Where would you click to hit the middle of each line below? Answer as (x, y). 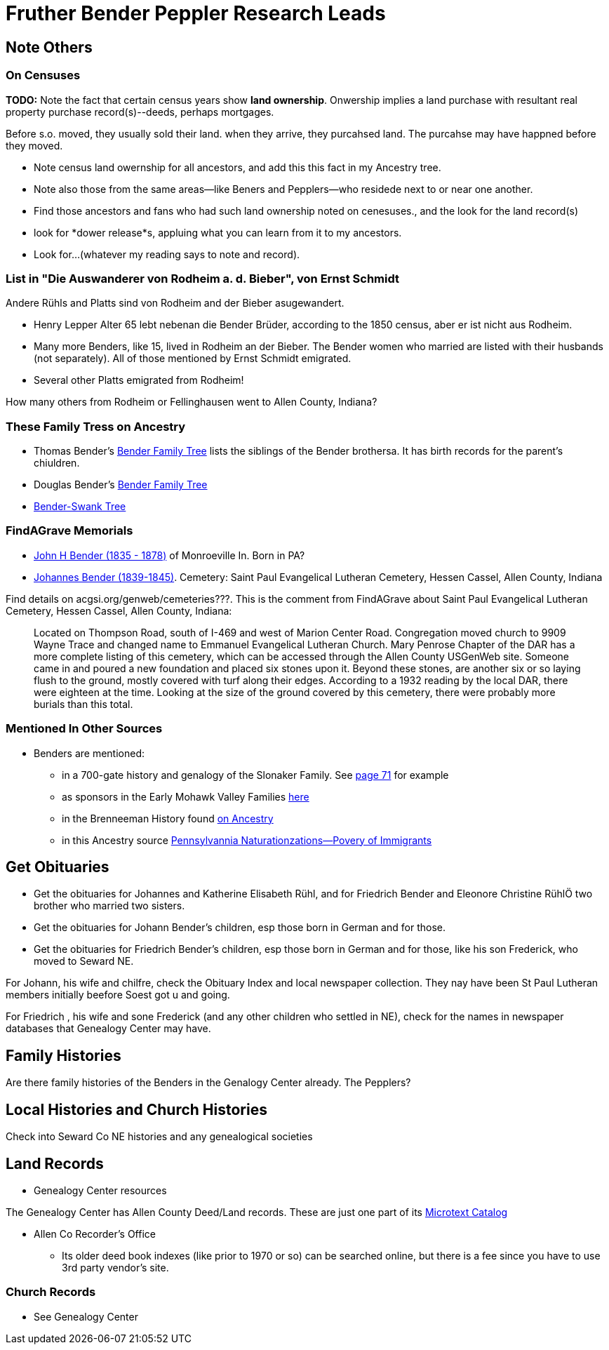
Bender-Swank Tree (80, 507)
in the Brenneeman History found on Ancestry (168, 818)
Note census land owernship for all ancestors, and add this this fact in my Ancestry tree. (237, 167)
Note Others (49, 47)
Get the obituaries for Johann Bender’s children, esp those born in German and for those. (240, 928)
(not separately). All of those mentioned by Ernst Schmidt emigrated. (193, 359)
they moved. (34, 145)
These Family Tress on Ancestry (96, 426)
